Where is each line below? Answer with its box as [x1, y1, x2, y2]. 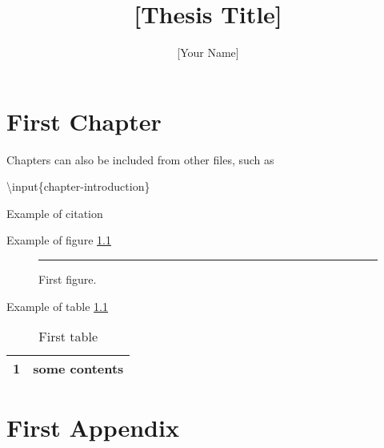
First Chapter [6, 104, 162, 137]
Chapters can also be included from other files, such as [6, 151, 274, 167]
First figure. [38, 271, 97, 288]
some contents [33, 359, 124, 378]
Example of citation [6, 204, 103, 221]
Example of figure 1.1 [6, 232, 111, 248]
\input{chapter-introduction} [6, 178, 150, 195]
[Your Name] [177, 44, 239, 61]
